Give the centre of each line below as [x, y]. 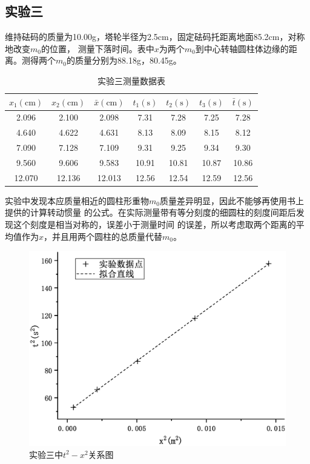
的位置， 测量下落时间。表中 [97, 48]
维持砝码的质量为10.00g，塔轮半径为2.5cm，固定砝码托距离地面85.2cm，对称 [155, 37]
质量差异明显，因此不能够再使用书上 [232, 200]
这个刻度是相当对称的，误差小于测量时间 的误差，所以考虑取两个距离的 [154, 224]
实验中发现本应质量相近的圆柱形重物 [77, 200]
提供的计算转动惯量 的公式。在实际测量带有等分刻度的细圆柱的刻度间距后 [150, 212]
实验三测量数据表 [131, 80]
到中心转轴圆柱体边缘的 [242, 48]
